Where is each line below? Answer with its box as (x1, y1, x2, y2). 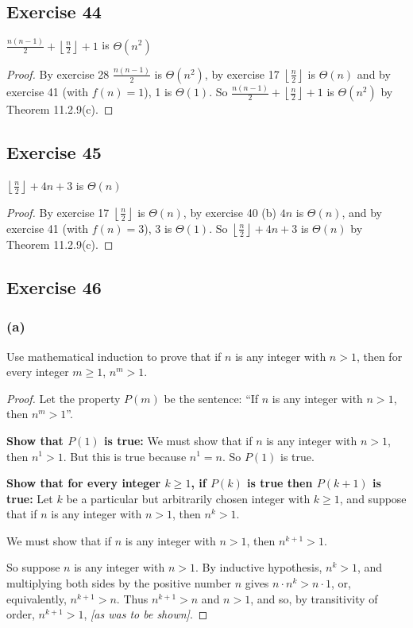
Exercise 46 (6, 274, 102, 299)
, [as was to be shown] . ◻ (83, 606, 208, 622)
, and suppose (339, 490, 407, 506)
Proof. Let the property (6, 390, 121, 406)
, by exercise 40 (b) (183, 204, 276, 220)
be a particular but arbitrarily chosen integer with (66, 490, 311, 506)
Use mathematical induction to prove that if (6, 347, 222, 364)
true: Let (6, 490, 53, 506)
